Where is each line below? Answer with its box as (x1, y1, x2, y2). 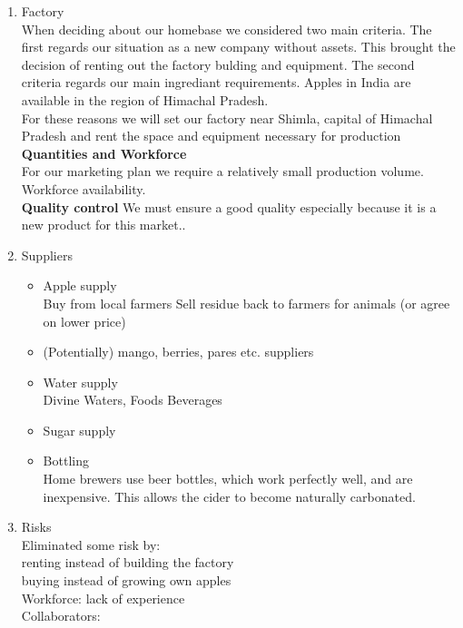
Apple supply (43, 276, 117, 295)
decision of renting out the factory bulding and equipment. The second (21, 54, 415, 74)
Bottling (43, 451, 89, 470)
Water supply (43, 372, 118, 391)
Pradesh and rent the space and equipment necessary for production (21, 126, 401, 145)
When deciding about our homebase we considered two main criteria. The (21, 19, 432, 38)
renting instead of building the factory (21, 553, 234, 572)
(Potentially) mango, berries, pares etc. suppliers (43, 342, 314, 361)
